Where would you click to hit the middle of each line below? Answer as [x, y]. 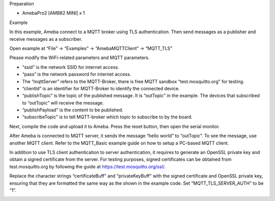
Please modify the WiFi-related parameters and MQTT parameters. [79, 58]
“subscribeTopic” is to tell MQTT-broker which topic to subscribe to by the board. [107, 117]
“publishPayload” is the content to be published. [73, 110]
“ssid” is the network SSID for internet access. [71, 67]
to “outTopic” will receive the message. [63, 103]
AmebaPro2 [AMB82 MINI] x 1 [53, 13]
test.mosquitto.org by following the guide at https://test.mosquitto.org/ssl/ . [88, 166]
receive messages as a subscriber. [46, 39]
